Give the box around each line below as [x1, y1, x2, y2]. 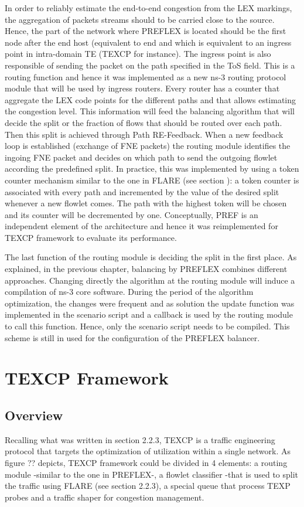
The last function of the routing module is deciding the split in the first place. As [5, 251, 297, 263]
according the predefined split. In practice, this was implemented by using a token [5, 162, 299, 175]
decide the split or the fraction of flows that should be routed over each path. [5, 116, 282, 128]
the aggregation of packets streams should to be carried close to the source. [5, 13, 275, 25]
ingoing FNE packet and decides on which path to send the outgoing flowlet [5, 151, 278, 163]
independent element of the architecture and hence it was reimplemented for [5, 220, 278, 232]
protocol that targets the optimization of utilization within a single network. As [5, 445, 291, 457]
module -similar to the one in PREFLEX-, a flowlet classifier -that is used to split [5, 468, 299, 480]
